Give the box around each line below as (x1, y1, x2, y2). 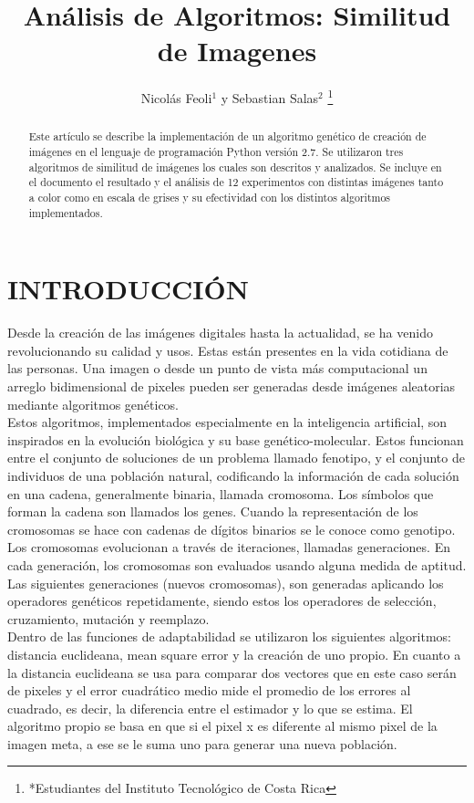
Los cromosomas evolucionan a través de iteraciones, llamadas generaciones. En (7, 537, 450, 557)
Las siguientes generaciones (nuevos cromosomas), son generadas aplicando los (7, 573, 444, 592)
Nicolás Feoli (140, 88, 212, 107)
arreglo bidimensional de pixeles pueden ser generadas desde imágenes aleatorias (7, 377, 456, 396)
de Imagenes (157, 32, 317, 69)
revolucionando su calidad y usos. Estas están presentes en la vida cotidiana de (7, 340, 448, 360)
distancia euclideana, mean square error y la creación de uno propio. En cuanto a (7, 644, 461, 663)
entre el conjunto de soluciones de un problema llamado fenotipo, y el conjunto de (7, 448, 465, 467)
